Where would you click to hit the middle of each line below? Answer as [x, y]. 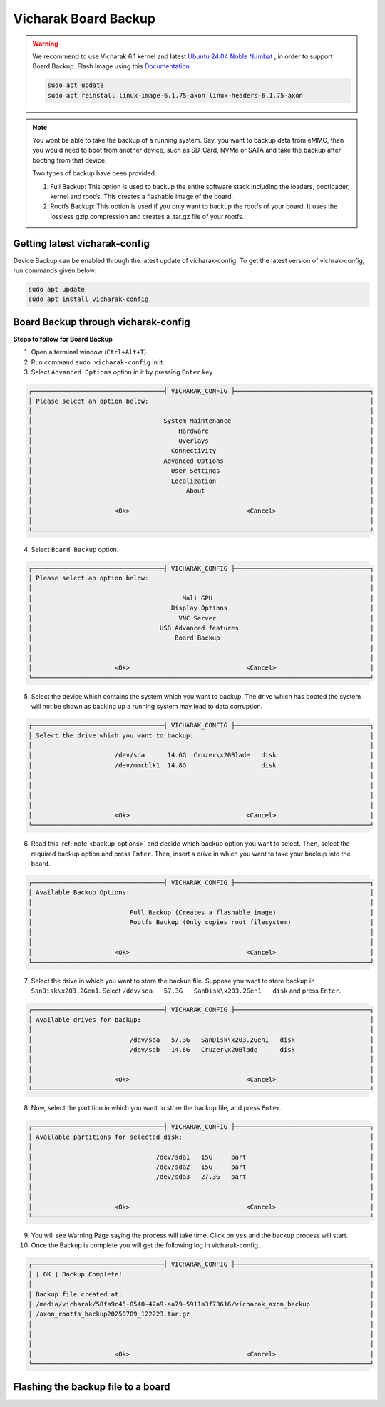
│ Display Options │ [201, 608]
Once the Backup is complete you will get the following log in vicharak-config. [145, 1245]
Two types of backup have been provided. [94, 173]
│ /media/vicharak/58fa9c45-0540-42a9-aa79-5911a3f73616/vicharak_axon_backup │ [201, 1304]
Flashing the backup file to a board [92, 1387]
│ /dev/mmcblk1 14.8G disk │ [201, 765]
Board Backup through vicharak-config [102, 322]
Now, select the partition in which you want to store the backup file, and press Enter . [157, 1108]
